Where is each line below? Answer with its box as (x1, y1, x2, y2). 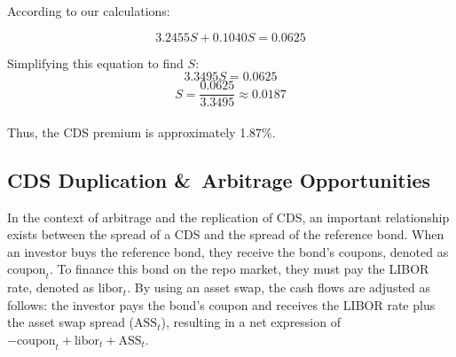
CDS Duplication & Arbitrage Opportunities (7, 166, 431, 193)
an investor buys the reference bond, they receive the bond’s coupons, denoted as (7, 242, 449, 260)
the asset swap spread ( (7, 313, 135, 331)
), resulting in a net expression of (161, 313, 341, 331)
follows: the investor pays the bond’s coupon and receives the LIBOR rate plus (7, 295, 436, 314)
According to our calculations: (7, 2, 170, 19)
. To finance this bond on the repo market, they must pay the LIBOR (49, 260, 429, 278)
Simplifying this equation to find (7, 53, 184, 72)
